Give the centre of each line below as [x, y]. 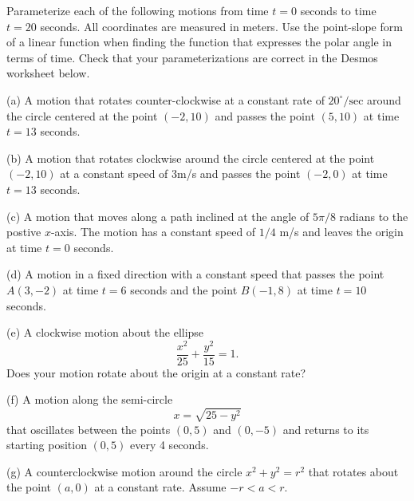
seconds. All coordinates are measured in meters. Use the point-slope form [221, 26]
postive [24, 232]
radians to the [374, 216]
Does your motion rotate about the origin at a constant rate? [156, 372]
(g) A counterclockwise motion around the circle [124, 471]
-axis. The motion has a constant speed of [153, 232]
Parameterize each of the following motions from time [138, 10]
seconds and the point [184, 289]
